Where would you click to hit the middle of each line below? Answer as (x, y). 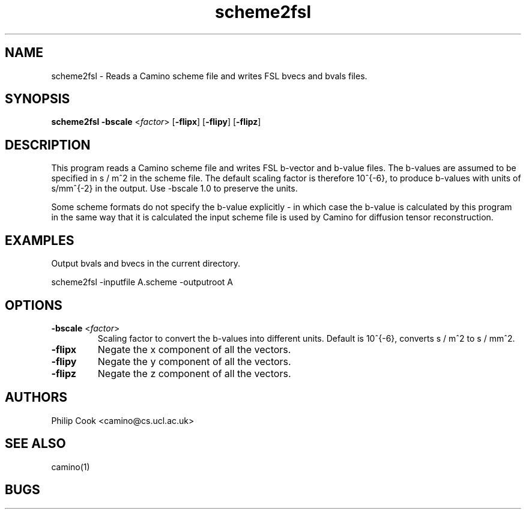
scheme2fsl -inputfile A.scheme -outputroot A (142, 282)
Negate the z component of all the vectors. (194, 373)
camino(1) (71, 467)
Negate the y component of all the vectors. (194, 361)
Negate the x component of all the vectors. (194, 349)
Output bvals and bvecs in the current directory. (146, 264)
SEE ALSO (35, 444)
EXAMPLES (40, 240)
